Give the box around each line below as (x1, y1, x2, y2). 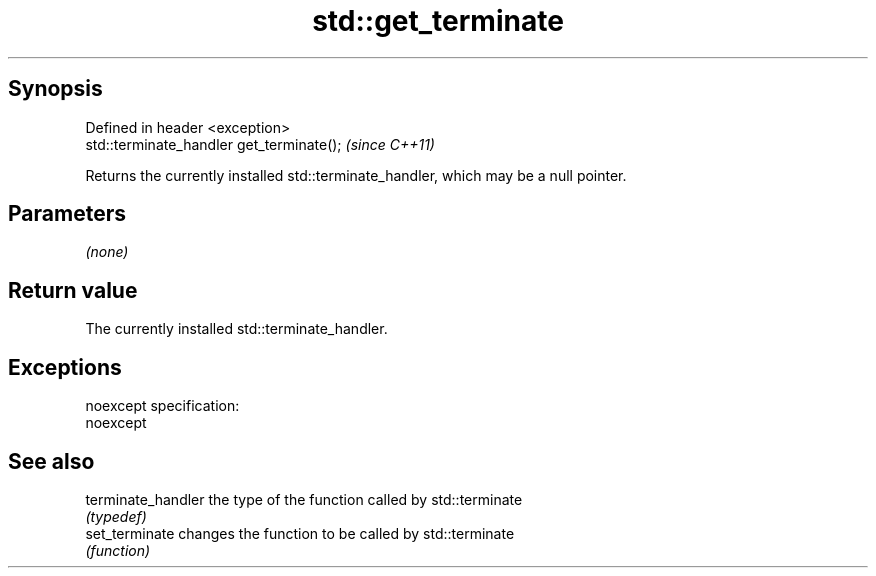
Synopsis (8, 76, 103, 102)
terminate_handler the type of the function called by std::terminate (85, 490, 523, 508)
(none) (85, 243, 129, 261)
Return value (8, 277, 138, 303)
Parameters (8, 201, 126, 227)
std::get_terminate (312, 4, 564, 38)
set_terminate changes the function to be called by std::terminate (85, 524, 515, 542)
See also (8, 448, 95, 474)
